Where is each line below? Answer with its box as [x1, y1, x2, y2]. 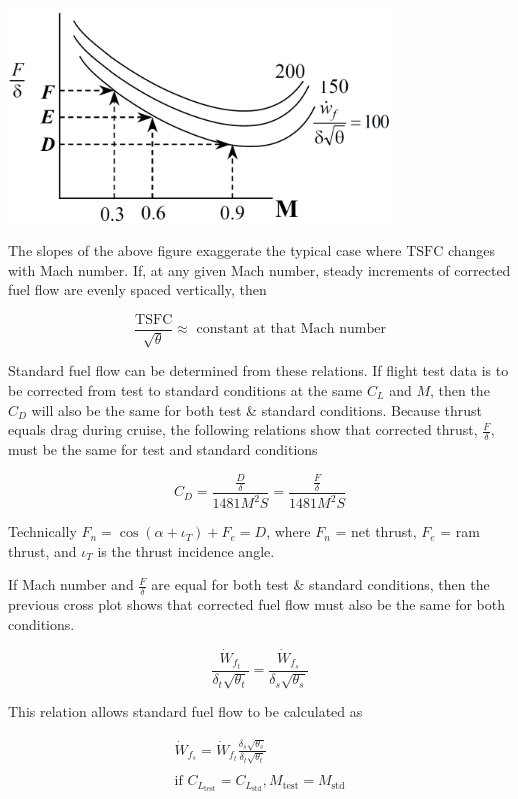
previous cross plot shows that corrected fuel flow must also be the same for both [8, 594, 505, 615]
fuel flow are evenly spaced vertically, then [8, 279, 267, 300]
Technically [8, 521, 77, 542]
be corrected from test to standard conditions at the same [8, 379, 363, 400]
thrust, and [8, 540, 77, 561]
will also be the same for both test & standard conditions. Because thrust [31, 399, 482, 420]
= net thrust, [335, 521, 417, 542]
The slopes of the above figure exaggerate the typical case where [8, 240, 402, 261]
